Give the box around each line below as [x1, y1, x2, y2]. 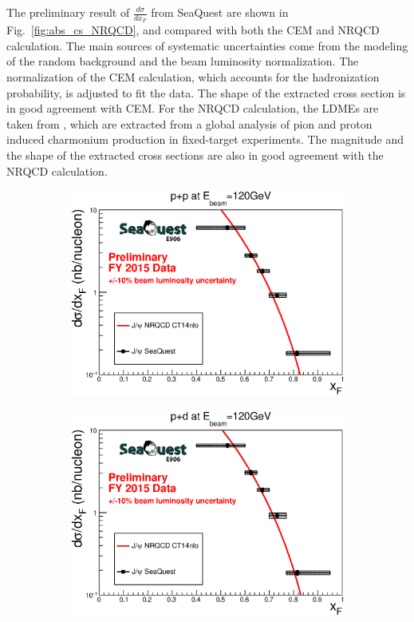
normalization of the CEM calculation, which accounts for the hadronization [6, 69, 380, 85]
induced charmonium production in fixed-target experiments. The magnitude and [6, 131, 404, 148]
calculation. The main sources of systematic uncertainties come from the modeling [6, 37, 408, 53]
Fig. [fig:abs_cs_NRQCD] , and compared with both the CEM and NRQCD [6, 22, 380, 38]
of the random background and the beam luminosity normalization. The [6, 53, 359, 69]
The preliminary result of [6, 4, 130, 20]
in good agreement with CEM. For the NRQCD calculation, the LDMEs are [6, 100, 379, 117]
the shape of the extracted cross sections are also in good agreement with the [6, 146, 384, 163]
